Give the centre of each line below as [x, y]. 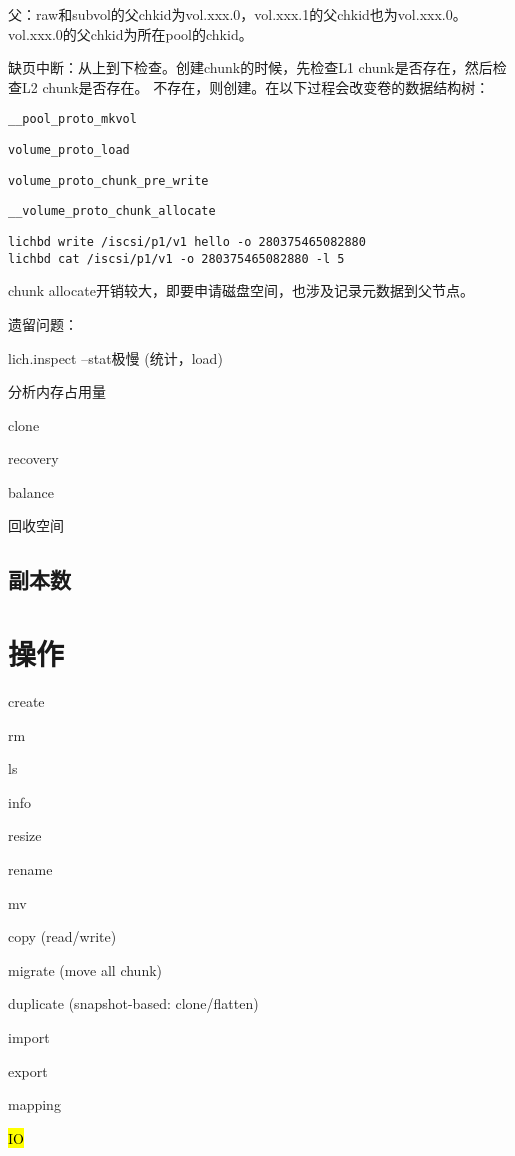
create [26, 700]
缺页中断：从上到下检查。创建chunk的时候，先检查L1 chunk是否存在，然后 [250, 67]
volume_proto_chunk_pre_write [108, 180]
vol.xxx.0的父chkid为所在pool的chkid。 [130, 33]
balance [31, 491]
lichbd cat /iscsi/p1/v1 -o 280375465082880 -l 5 [176, 258]
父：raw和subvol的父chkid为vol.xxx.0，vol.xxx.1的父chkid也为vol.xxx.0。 [237, 14]
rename [30, 868]
